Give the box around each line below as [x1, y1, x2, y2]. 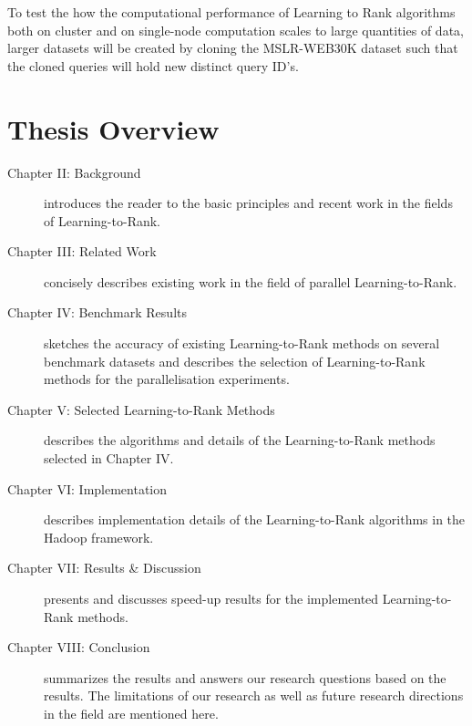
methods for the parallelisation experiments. [44, 369, 290, 389]
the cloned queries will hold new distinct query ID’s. [7, 56, 299, 75]
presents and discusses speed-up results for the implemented [44, 589, 379, 607]
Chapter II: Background [7, 162, 141, 181]
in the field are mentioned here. [44, 703, 219, 722]
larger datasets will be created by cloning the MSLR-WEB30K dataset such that [7, 38, 458, 57]
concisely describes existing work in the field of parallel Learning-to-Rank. [44, 272, 457, 291]
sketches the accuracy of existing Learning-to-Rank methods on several [44, 334, 440, 353]
